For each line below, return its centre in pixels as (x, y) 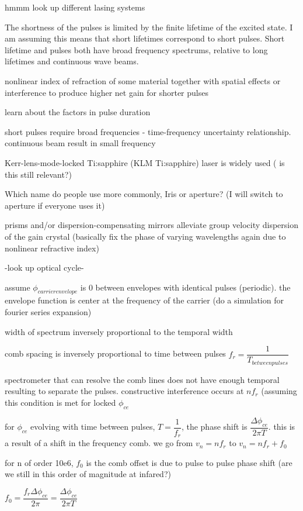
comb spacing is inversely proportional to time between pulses (115, 353)
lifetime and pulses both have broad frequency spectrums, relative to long (136, 49)
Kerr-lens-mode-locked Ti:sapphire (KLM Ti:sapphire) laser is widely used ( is (145, 162)
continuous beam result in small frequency (80, 143)
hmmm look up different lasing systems (75, 7)
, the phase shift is (214, 426)
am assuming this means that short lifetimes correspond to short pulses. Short (145, 38)
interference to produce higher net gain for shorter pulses (107, 92)
